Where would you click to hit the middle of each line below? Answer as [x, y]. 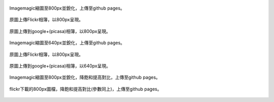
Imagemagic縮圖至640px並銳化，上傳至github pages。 [67, 43]
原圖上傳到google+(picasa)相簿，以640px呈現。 [60, 65]
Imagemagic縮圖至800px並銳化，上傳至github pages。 [67, 8]
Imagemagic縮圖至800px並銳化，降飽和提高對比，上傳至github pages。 [85, 77]
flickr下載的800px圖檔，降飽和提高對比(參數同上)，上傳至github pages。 [85, 89]
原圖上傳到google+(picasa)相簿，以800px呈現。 [60, 31]
